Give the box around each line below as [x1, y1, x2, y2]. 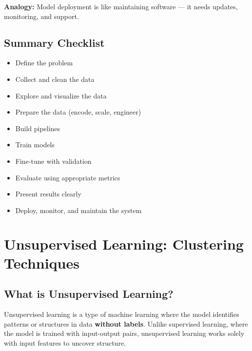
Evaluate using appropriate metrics [15, 172, 120, 182]
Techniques [4, 253, 79, 273]
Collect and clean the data [15, 74, 95, 84]
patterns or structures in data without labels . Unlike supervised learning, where [4, 318, 248, 329]
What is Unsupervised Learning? [4, 286, 174, 301]
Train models [15, 139, 55, 150]
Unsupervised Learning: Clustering [4, 234, 244, 253]
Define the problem [15, 58, 73, 68]
